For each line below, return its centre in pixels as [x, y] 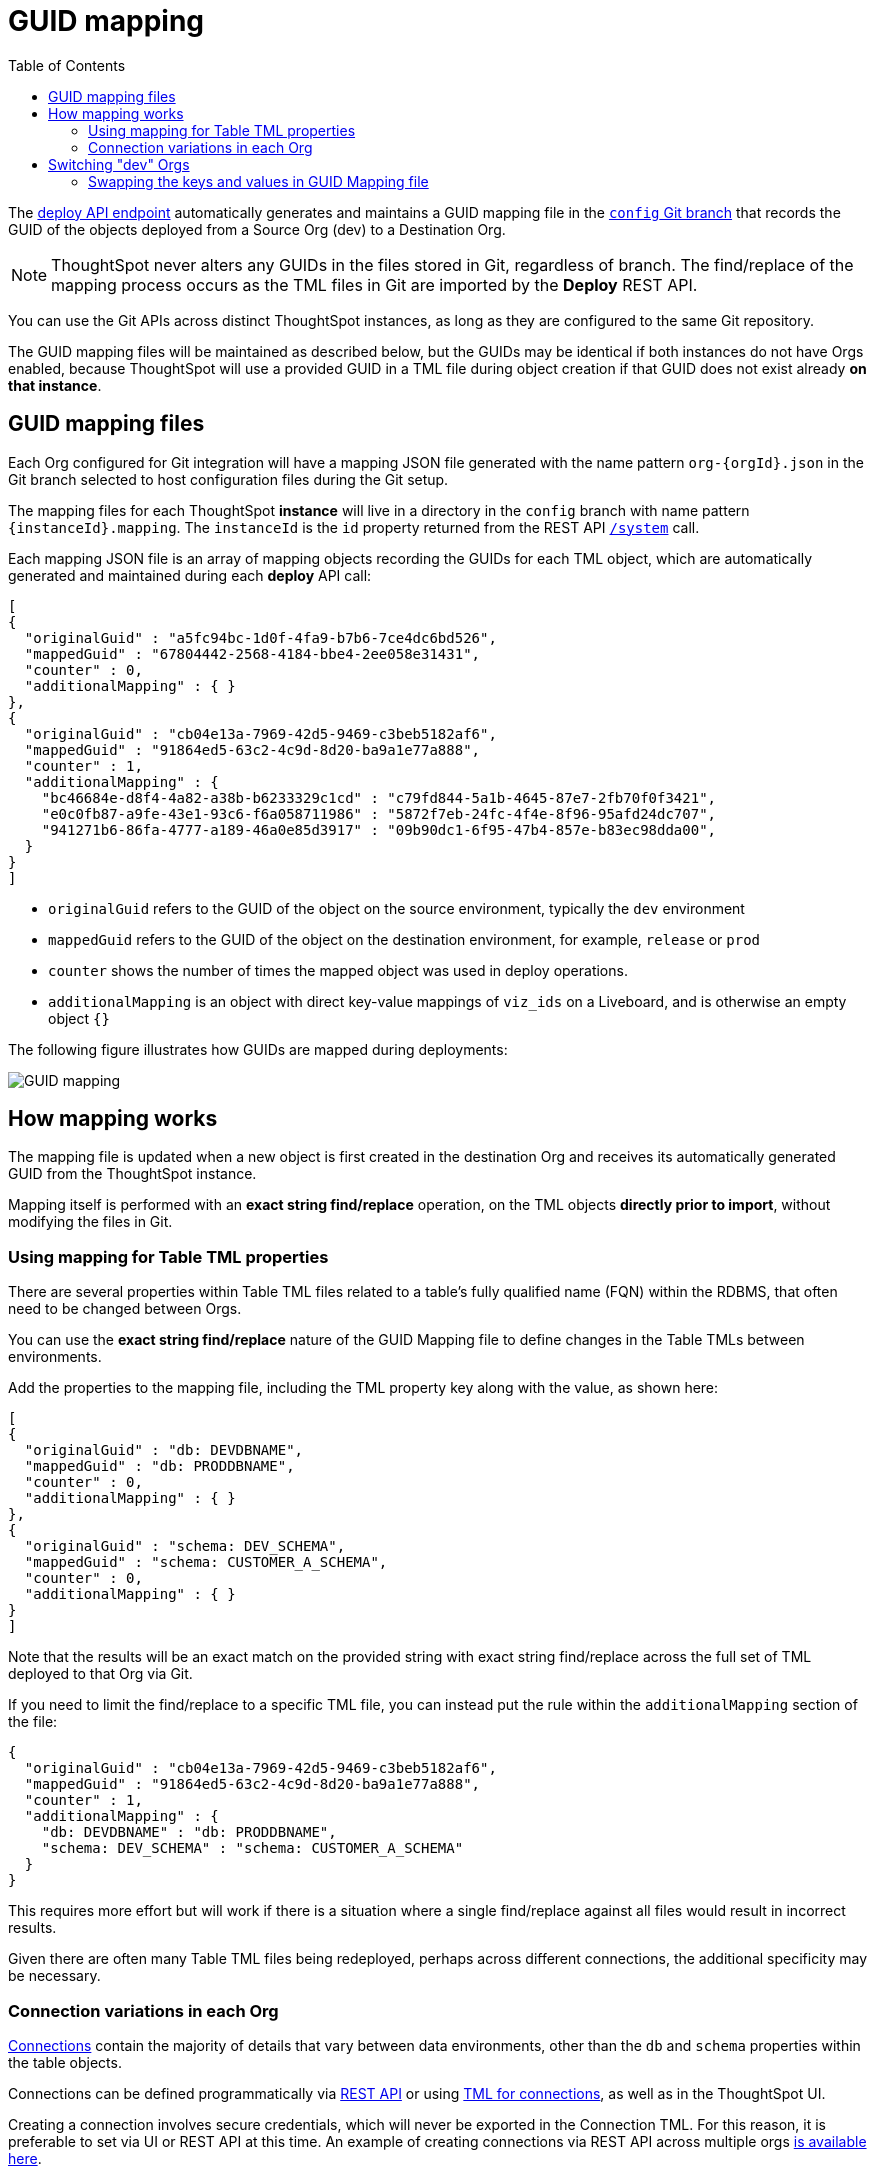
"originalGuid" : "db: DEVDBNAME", [164, 1450]
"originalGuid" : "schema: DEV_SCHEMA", [185, 1546]
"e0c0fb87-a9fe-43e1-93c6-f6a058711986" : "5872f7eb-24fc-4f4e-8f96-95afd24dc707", [379, 813]
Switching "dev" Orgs [119, 164]
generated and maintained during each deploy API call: [190, 575]
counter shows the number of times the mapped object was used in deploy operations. [338, 970]
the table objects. [65, 2062]
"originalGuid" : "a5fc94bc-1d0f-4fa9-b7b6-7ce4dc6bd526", [260, 637]
